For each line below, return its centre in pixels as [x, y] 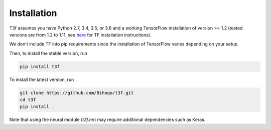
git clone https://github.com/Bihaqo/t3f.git [77, 93]
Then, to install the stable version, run [48, 53]
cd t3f [28, 100]
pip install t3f [40, 66]
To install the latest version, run [42, 79]
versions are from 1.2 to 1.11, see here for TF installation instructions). [80, 34]
